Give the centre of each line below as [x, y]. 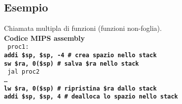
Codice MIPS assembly [44, 38]
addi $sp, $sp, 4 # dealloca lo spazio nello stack [91, 97]
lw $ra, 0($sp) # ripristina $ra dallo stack [80, 88]
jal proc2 [24, 72]
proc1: [18, 47]
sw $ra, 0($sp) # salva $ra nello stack [72, 63]
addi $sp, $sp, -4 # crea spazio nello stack [80, 55]
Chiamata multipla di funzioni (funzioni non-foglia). [83, 28]
